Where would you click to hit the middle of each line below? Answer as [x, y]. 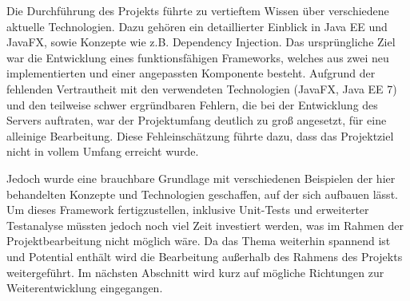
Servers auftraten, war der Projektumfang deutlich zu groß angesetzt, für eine [197, 120]
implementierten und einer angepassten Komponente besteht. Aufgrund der [191, 73]
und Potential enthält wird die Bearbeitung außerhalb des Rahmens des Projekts [205, 256]
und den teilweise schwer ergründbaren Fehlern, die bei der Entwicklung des [192, 104]
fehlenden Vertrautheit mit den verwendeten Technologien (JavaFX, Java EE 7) [202, 88]
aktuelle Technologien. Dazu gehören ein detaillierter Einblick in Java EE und [197, 26]
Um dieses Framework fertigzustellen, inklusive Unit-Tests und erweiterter [188, 210]
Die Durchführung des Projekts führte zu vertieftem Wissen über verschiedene [198, 10]
